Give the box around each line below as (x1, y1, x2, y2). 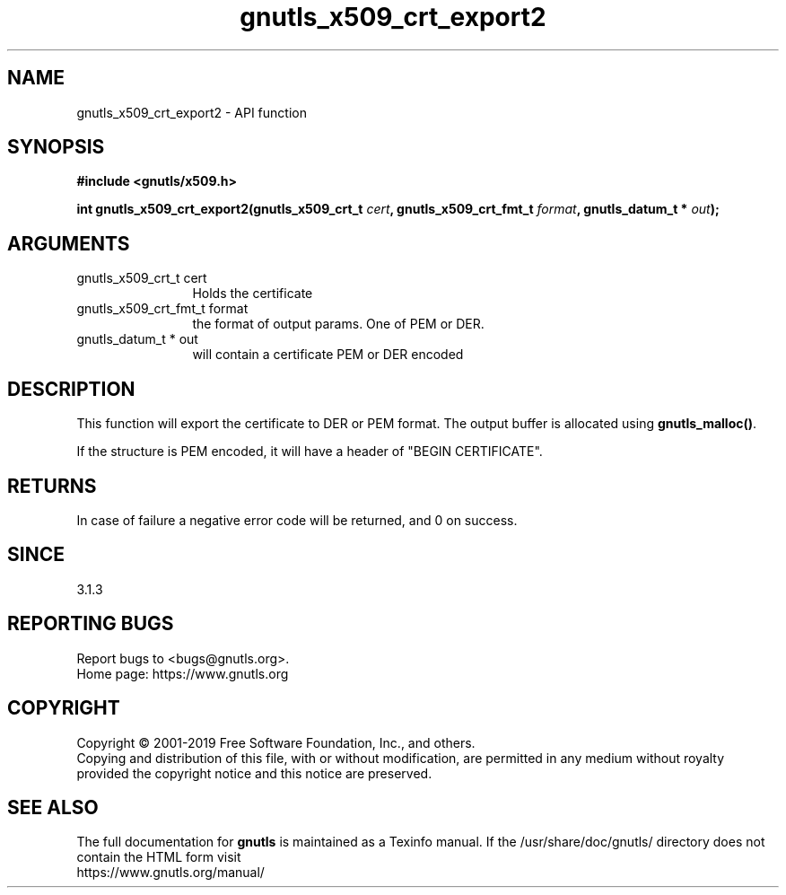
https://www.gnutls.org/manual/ (76, 864, 265, 881)
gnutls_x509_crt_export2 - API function (76, 104, 307, 120)
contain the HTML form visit (76, 849, 241, 865)
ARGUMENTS (7, 232, 130, 255)
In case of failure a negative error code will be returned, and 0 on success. (76, 512, 518, 528)
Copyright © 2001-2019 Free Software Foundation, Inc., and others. (76, 734, 476, 750)
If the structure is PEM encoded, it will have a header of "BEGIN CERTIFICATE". (76, 443, 543, 460)
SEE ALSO (7, 795, 99, 819)
